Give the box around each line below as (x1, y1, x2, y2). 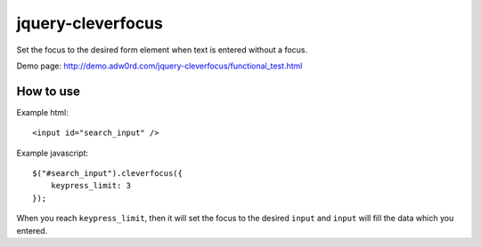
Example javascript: (16, 147, 89, 158)
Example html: (16, 107, 69, 117)
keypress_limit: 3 (50, 180, 132, 191)
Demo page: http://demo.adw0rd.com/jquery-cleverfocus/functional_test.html (16, 60, 303, 71)
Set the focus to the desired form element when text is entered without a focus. (16, 44, 307, 55)
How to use (16, 84, 80, 99)
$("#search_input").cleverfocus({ (32, 169, 183, 179)
